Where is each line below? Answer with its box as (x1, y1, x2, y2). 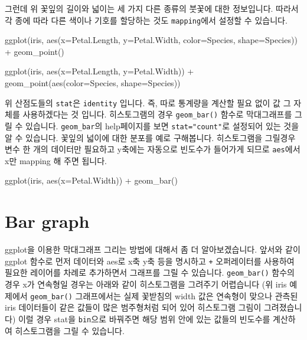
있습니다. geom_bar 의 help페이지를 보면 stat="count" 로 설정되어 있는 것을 (25, 119, 299, 132)
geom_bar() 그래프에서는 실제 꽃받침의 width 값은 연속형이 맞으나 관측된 (30, 289, 298, 302)
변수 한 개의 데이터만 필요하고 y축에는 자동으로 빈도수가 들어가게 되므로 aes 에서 (5, 143, 301, 155)
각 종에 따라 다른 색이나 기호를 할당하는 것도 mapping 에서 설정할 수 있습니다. (5, 14, 288, 26)
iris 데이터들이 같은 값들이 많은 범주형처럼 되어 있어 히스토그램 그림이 (5, 301, 262, 313)
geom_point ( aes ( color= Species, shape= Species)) (5, 77, 181, 89)
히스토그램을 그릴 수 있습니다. (15, 324, 125, 336)
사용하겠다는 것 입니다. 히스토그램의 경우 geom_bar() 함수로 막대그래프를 (22, 108, 292, 120)
